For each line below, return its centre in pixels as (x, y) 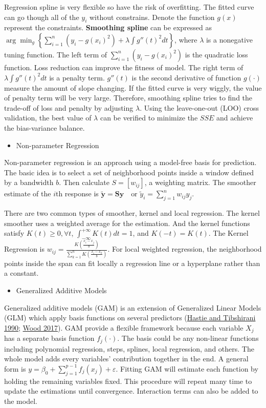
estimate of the (28, 193)
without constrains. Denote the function (152, 17)
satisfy (14, 233)
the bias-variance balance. (45, 127)
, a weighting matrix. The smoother (200, 182)
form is (15, 368)
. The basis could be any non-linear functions (188, 338)
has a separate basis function (49, 338)
